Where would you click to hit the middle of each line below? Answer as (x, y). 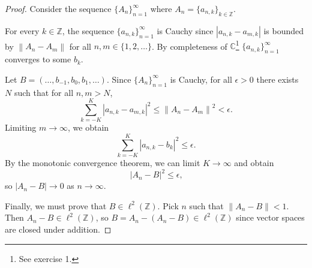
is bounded (284, 30)
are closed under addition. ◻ (58, 229)
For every (22, 30)
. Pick (168, 205)
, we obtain (88, 127)
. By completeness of (189, 46)
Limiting (21, 127)
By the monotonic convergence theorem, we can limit (103, 163)
